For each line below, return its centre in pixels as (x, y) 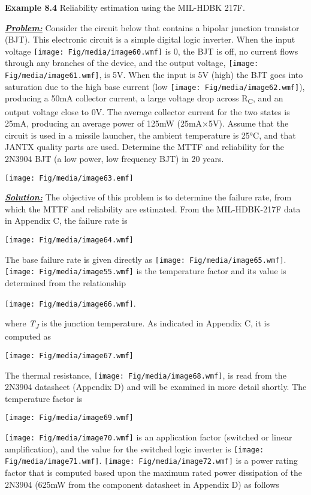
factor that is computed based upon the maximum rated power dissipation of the (153, 472)
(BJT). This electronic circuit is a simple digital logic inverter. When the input (150, 39)
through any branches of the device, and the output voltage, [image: (132, 63)
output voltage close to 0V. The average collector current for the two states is (147, 111)
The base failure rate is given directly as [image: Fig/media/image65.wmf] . (146, 259)
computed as (28, 336)
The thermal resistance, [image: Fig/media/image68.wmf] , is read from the (146, 375)
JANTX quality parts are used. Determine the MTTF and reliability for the (145, 147)
